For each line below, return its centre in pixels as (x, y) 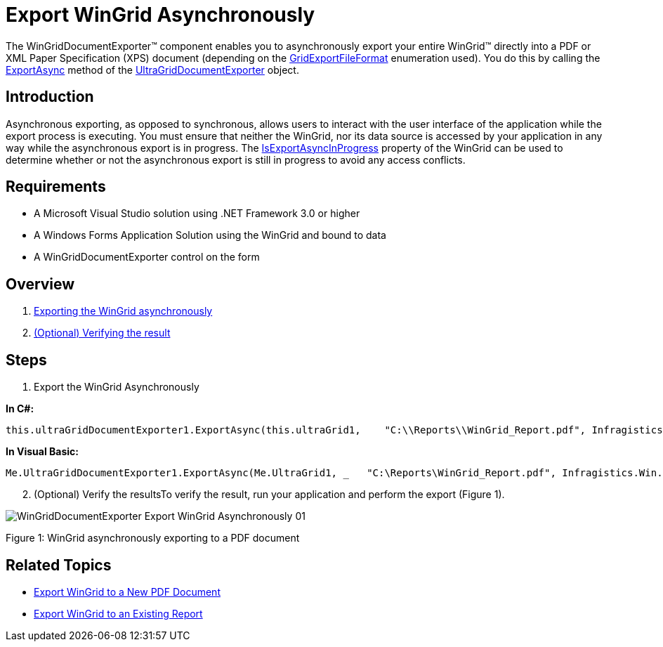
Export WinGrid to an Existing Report (118, 613)
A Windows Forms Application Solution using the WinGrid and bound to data (210, 235)
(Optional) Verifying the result (102, 333)
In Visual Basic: (42, 452)
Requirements (56, 187)
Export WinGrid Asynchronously (160, 15)
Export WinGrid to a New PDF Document (127, 592)
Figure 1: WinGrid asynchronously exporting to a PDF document (153, 538)
